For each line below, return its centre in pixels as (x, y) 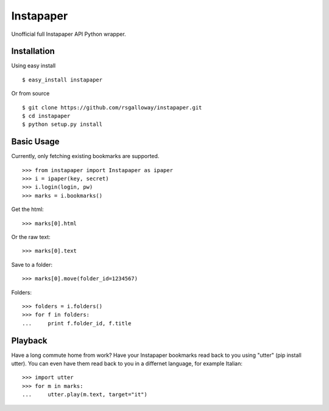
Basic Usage (35, 142)
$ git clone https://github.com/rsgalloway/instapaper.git (112, 107)
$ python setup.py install (62, 124)
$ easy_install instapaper (62, 80)
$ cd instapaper (46, 116)
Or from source (30, 94)
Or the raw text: (31, 237)
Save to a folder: (32, 264)
